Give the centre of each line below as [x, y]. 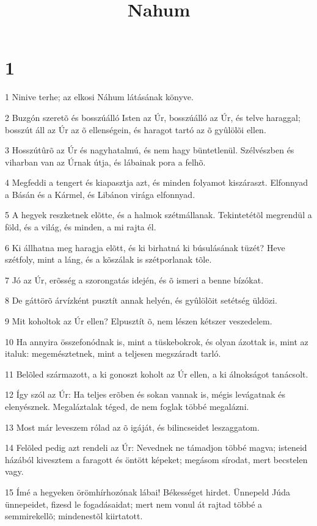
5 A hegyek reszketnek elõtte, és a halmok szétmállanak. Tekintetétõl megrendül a [158, 215]
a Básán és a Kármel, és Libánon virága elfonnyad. [100, 194]
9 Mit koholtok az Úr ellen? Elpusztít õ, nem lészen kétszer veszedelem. [139, 321]
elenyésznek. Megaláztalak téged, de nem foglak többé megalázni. [127, 406]
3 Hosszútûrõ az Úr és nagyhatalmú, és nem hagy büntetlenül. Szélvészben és [150, 150]
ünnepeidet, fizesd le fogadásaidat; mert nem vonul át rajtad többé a [134, 504]
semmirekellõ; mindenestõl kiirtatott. [74, 516]
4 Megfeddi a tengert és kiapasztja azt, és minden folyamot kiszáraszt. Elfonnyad [157, 182]
